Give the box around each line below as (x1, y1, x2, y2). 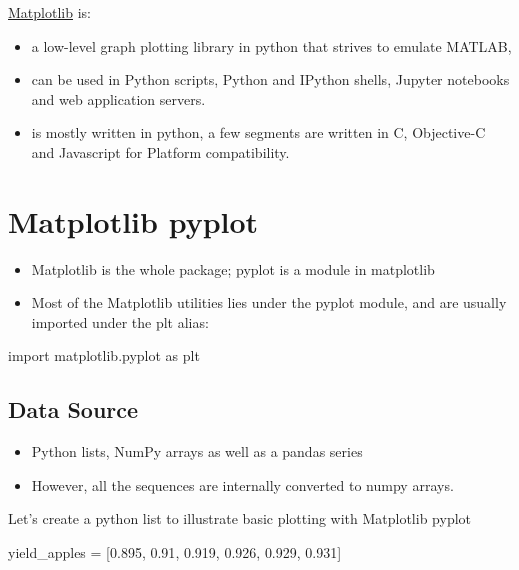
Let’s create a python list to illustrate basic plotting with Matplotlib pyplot (8, 508, 472, 529)
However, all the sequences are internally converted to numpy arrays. (31, 474, 454, 495)
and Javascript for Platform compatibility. (31, 141, 290, 162)
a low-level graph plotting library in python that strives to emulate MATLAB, (31, 35, 512, 56)
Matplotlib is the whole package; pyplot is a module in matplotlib (31, 258, 435, 279)
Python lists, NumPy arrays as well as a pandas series (31, 441, 363, 462)
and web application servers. (31, 88, 206, 109)
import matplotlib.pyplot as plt (8, 345, 200, 366)
